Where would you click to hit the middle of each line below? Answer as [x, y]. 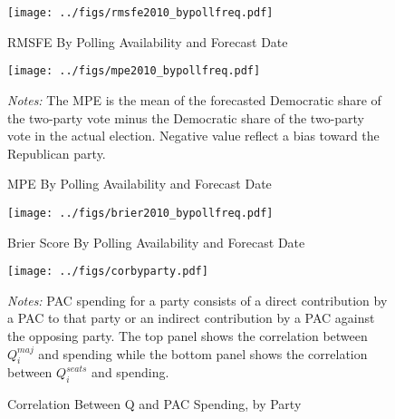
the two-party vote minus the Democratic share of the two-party [186, 117]
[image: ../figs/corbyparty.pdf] [108, 272]
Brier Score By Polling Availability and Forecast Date [156, 242]
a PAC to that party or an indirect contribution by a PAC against [191, 318]
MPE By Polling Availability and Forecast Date [140, 184]
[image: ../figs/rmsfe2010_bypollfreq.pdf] [140, 13]
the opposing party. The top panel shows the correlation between [188, 335]
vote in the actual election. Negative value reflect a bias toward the [193, 136]
